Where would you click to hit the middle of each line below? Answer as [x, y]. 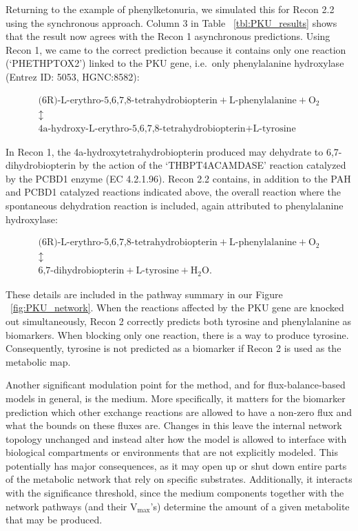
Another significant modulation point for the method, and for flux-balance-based [176, 385]
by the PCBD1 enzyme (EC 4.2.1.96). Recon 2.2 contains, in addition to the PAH [178, 178]
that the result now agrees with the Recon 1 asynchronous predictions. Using [168, 36]
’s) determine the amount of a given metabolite [250, 506]
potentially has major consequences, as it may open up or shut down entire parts [176, 465]
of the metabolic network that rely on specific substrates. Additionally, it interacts [179, 479]
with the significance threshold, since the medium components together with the [175, 493]
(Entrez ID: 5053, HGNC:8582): [73, 76]
